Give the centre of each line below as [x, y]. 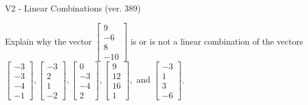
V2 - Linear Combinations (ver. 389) [73, 8]
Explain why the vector [48, 41]
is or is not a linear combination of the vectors [217, 41]
